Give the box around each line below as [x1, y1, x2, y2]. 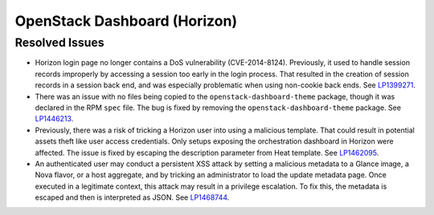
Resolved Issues [14, 35, 104, 50]
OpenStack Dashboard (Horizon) [14, 12, 237, 30]
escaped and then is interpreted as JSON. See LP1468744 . [35, 193, 230, 202]
